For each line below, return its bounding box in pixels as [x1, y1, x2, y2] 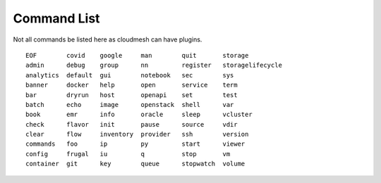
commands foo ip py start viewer [25, 140, 246, 148]
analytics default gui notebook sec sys [25, 71, 234, 79]
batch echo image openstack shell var [25, 101, 234, 108]
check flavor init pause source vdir [25, 120, 238, 128]
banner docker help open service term [25, 81, 238, 89]
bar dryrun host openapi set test [25, 91, 238, 99]
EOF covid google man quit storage [25, 51, 249, 59]
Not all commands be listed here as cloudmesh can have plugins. [13, 35, 202, 44]
